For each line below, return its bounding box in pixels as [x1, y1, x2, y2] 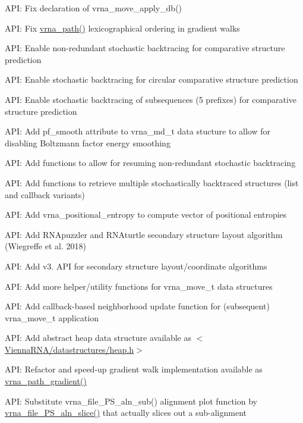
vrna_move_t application [5, 311, 99, 324]
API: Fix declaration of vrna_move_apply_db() [5, 2, 182, 14]
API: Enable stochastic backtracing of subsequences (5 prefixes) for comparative [5, 93, 296, 105]
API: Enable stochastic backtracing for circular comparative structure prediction [5, 73, 298, 86]
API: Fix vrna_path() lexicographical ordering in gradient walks [5, 21, 240, 34]
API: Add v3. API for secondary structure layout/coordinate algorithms [5, 259, 267, 272]
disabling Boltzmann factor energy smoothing [5, 136, 171, 149]
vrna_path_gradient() [5, 375, 87, 387]
